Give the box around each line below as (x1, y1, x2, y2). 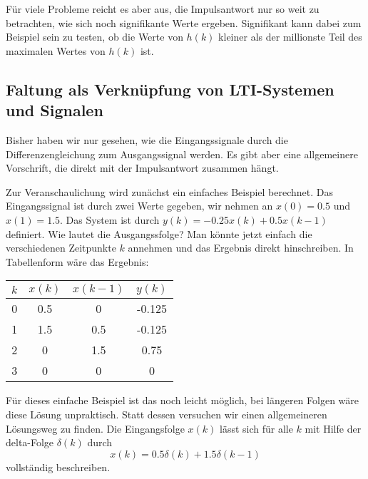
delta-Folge (6, 435, 54, 450)
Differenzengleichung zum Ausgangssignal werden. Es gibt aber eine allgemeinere (6, 146, 358, 161)
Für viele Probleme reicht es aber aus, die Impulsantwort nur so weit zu (6, 1, 320, 16)
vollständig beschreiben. (6, 459, 111, 474)
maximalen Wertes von (6, 43, 106, 58)
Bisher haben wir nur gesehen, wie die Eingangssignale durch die (6, 132, 288, 147)
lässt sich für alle (219, 421, 293, 436)
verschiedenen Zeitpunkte (6, 240, 116, 255)
